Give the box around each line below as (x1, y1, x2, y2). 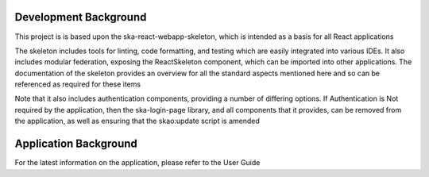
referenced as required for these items (14, 79, 141, 89)
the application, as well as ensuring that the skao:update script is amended (14, 116, 260, 126)
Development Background (14, 10, 147, 24)
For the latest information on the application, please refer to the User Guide (14, 158, 261, 167)
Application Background (14, 137, 138, 151)
